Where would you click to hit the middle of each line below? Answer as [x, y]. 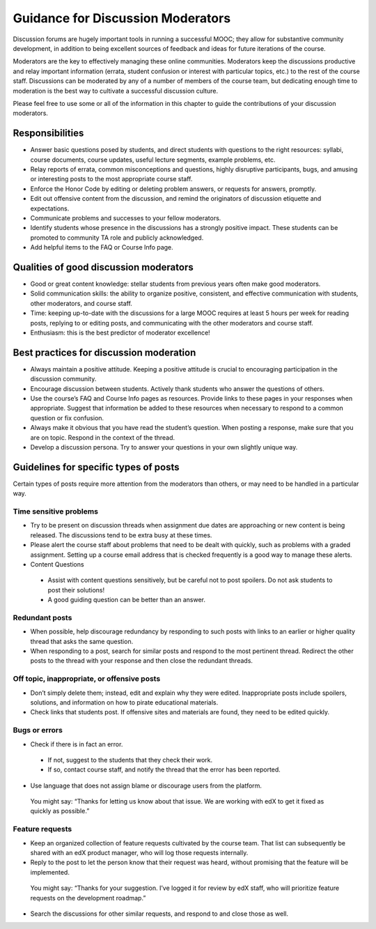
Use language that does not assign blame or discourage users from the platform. [146, 785]
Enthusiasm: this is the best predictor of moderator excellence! [120, 332]
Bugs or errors [38, 730]
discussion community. [63, 379]
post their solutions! [76, 590]
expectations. [50, 208]
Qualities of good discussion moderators [103, 267]
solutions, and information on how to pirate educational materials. [124, 702]
